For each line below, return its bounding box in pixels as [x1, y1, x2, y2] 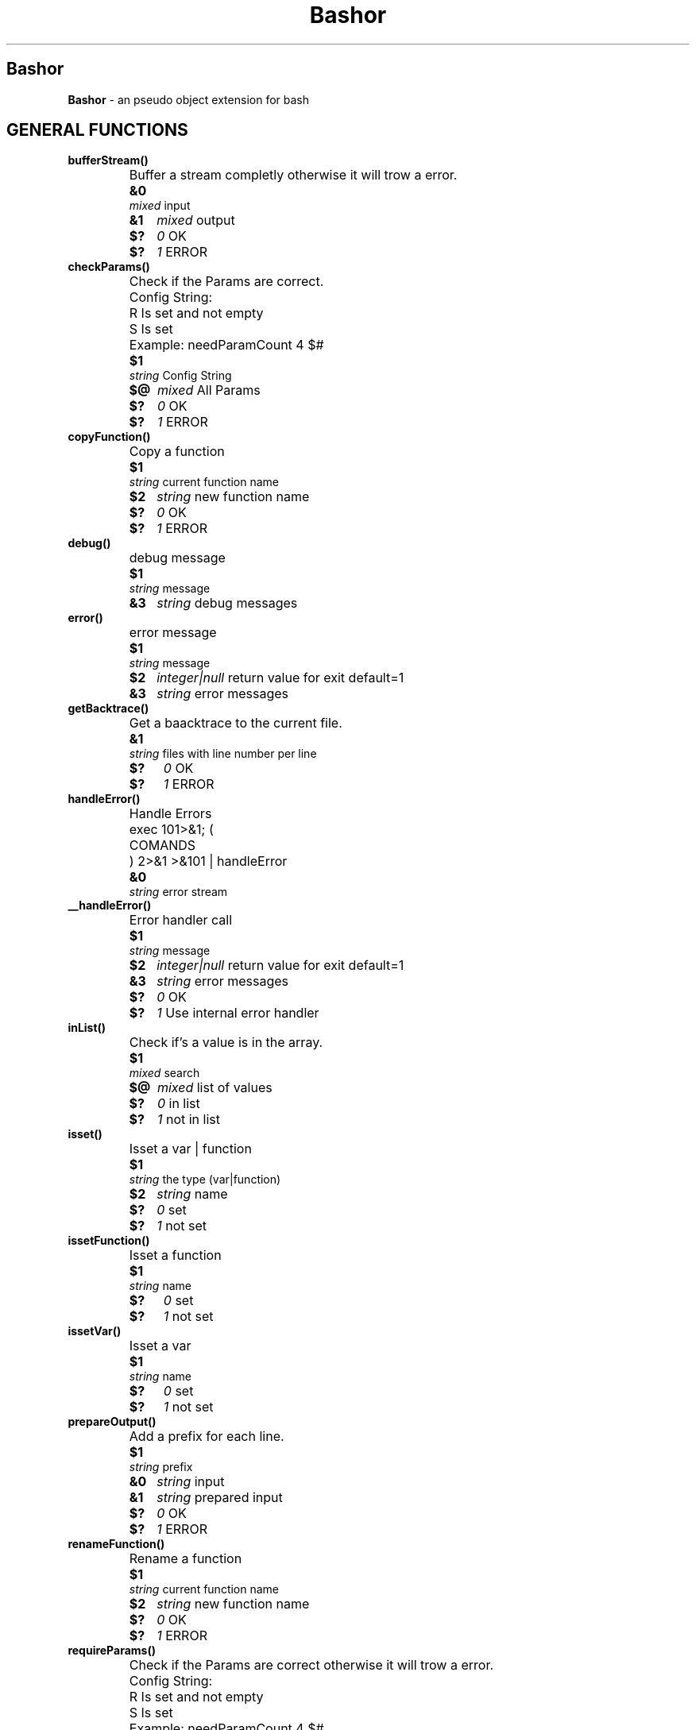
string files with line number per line [129, 747, 317, 761]
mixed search [129, 1066, 200, 1080]
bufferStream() [68, 153, 149, 168]
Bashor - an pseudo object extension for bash [68, 92, 309, 106]
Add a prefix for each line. [129, 1428, 284, 1445]
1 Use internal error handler [157, 1005, 319, 1021]
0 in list [157, 1095, 200, 1112]
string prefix [129, 1460, 193, 1474]
